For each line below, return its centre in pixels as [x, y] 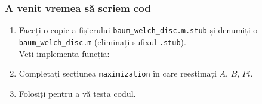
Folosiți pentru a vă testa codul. [77, 93]
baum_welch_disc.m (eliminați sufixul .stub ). [102, 41]
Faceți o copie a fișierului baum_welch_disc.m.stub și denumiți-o [138, 30]
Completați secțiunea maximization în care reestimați [118, 73]
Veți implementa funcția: [64, 53]
